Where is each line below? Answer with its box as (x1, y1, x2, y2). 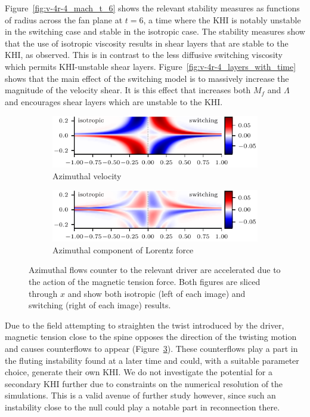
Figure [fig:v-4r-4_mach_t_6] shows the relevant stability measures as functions (5, 2, 300, 14)
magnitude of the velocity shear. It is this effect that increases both (5, 84, 251, 96)
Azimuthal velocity (52, 169, 122, 182)
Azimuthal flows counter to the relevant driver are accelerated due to (29, 263, 281, 276)
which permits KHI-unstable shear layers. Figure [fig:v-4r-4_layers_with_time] (5, 60, 296, 72)
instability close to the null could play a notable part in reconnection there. (5, 400, 280, 413)
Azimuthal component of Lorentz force (52, 243, 194, 256)
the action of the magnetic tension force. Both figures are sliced (29, 275, 261, 287)
